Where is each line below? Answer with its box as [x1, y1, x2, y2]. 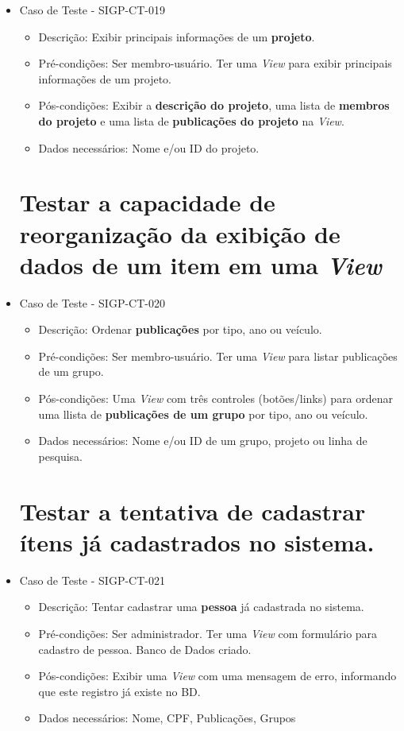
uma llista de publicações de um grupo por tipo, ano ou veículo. [38, 405, 368, 422]
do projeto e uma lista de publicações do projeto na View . [38, 112, 344, 129]
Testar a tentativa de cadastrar [19, 494, 366, 527]
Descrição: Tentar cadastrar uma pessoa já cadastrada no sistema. [38, 598, 364, 615]
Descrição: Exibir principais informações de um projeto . [38, 28, 315, 44]
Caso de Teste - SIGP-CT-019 [19, 2, 165, 17]
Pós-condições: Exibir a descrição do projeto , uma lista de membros [38, 97, 390, 114]
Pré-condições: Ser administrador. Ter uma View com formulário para [38, 625, 378, 641]
